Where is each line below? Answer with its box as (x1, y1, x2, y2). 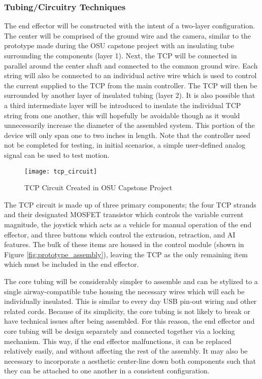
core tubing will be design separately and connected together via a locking (4, 325, 235, 336)
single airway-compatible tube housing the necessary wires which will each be (4, 286, 245, 296)
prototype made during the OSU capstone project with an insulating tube (4, 40, 234, 51)
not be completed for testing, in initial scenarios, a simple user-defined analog (4, 140, 245, 150)
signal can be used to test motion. (4, 149, 110, 160)
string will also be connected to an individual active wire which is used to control (4, 70, 257, 81)
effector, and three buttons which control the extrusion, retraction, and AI (4, 229, 236, 239)
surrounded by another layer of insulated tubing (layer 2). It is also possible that (4, 90, 255, 100)
